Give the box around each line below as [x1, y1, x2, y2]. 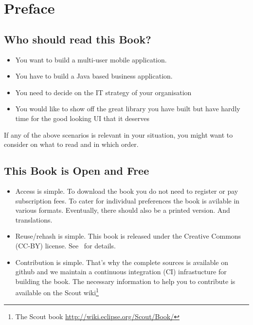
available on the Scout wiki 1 [15, 286, 99, 297]
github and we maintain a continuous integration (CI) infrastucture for [15, 266, 227, 277]
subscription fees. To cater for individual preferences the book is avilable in [15, 195, 240, 205]
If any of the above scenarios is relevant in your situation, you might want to [4, 129, 233, 140]
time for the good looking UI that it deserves [15, 113, 149, 123]
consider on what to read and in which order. [4, 139, 139, 149]
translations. [15, 214, 53, 224]
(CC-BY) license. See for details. [15, 240, 116, 250]
